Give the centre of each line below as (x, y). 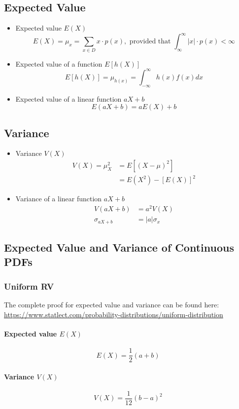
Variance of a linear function (59, 199)
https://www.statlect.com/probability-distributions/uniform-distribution (114, 314)
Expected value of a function (59, 63)
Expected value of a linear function (68, 98)
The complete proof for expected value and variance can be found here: (112, 305)
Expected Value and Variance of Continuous (119, 247)
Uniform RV (29, 286)
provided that (150, 42)
